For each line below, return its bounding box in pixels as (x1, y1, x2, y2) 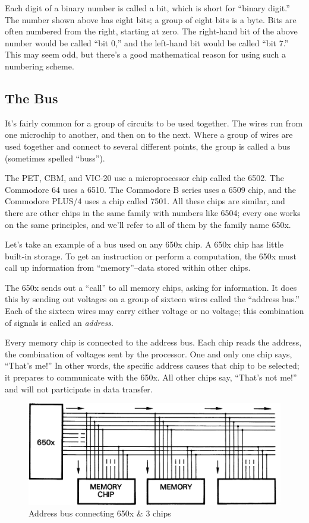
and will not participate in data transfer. (5, 382, 153, 395)
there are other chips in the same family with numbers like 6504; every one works (5, 206, 301, 218)
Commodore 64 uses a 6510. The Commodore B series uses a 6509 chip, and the (5, 183, 296, 195)
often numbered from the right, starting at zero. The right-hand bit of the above (5, 25, 298, 37)
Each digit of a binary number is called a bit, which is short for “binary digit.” (5, 2, 290, 14)
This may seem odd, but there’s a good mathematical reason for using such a (5, 48, 286, 61)
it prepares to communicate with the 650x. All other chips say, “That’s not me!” (5, 371, 297, 383)
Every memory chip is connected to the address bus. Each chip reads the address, (5, 336, 302, 348)
